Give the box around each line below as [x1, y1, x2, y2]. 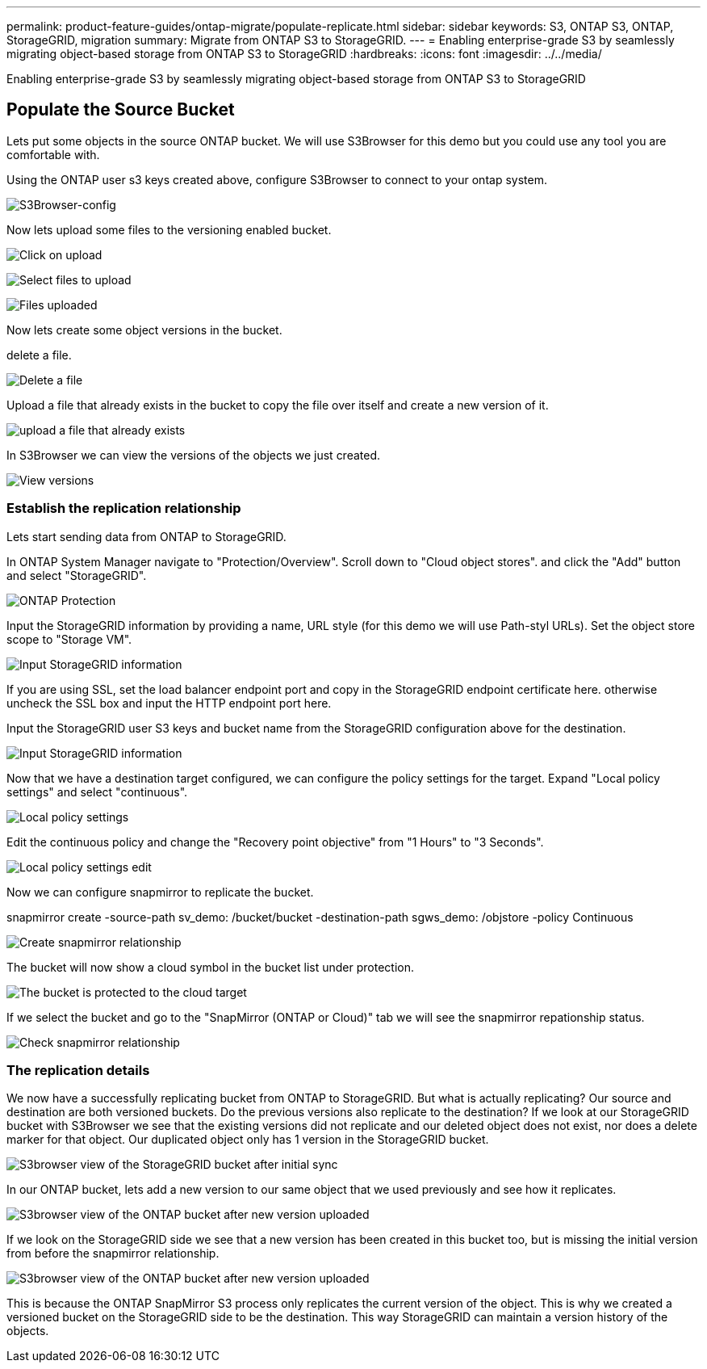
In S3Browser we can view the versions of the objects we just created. [6, 447, 381, 462]
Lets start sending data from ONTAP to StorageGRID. [6, 529, 287, 544]
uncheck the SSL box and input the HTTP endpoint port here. [6, 695, 332, 710]
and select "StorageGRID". [6, 568, 147, 582]
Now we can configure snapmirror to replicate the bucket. [6, 884, 314, 899]
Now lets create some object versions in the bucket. [6, 322, 282, 337]
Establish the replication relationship [6, 500, 241, 517]
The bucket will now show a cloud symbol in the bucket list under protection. [6, 960, 414, 974]
